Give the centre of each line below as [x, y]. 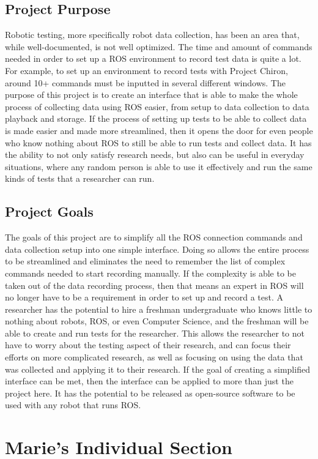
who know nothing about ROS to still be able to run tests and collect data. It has [158, 142]
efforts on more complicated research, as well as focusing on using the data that [154, 357]
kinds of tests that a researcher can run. [80, 178]
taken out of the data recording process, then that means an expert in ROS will [154, 285]
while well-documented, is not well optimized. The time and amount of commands [159, 46]
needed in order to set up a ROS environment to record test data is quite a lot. [153, 58]
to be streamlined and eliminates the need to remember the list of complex [145, 261]
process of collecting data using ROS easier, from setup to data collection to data [157, 106]
